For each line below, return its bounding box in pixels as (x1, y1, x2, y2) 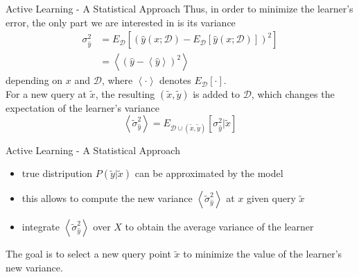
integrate (21, 219, 60, 234)
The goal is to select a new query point (6, 246, 171, 261)
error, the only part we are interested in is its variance (6, 15, 236, 29)
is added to (193, 86, 240, 101)
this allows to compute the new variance (21, 191, 193, 205)
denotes (159, 73, 191, 87)
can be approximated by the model (134, 166, 283, 181)
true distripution (21, 166, 93, 181)
